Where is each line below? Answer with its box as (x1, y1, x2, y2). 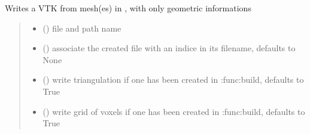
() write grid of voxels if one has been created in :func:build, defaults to (42, 105, 305, 117)
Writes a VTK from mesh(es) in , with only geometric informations (5, 2, 251, 14)
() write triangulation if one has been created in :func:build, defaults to (42, 73, 304, 86)
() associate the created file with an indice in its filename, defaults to (42, 42, 296, 54)
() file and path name (42, 21, 121, 34)
